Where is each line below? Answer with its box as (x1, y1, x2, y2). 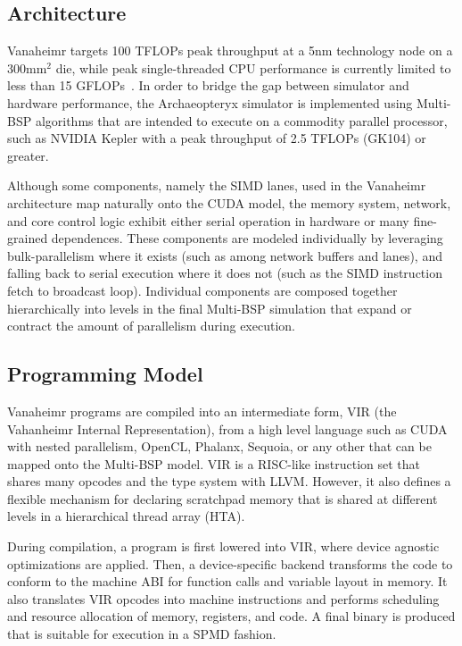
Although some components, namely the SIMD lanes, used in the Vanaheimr (7, 176, 426, 195)
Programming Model (7, 360, 203, 388)
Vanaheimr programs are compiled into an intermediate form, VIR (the (7, 401, 397, 420)
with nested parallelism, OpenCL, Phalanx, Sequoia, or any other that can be (7, 437, 432, 456)
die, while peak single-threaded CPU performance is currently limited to (55, 58, 451, 77)
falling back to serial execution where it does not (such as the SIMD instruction (7, 264, 442, 282)
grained (7, 229, 48, 247)
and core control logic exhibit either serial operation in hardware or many (7, 211, 409, 230)
